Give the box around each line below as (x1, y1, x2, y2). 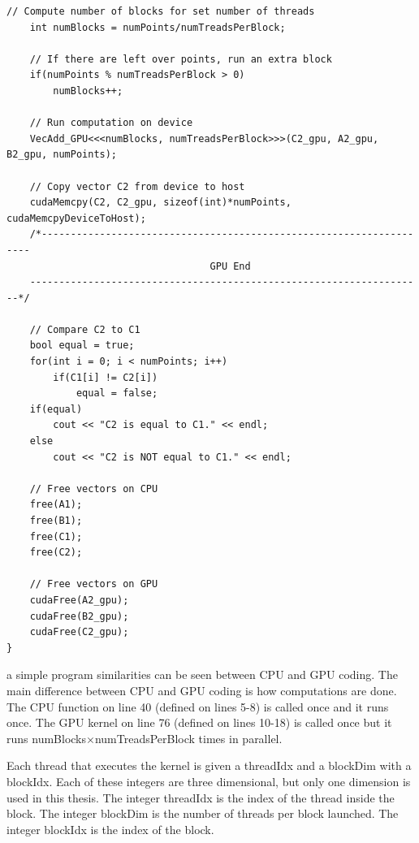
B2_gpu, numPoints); (6, 149, 118, 161)
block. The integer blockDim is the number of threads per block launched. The (6, 805, 399, 822)
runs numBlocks (6, 729, 86, 746)
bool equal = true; (29, 339, 135, 352)
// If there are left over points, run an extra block (29, 53, 332, 65)
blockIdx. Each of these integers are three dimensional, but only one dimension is (6, 772, 411, 789)
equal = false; (76, 387, 158, 400)
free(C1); (29, 530, 83, 543)
